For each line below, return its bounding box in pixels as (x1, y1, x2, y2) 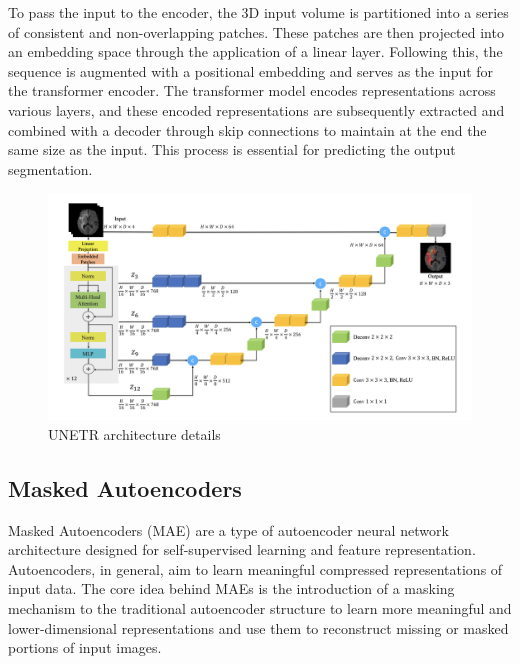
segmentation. (8, 158, 93, 179)
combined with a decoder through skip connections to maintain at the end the (8, 119, 487, 140)
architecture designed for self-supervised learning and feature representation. (8, 539, 476, 560)
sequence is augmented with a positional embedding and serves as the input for (8, 60, 494, 81)
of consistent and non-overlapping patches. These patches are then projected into (8, 21, 504, 42)
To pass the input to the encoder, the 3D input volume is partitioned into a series (8, 2, 509, 22)
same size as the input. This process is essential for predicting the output (8, 139, 456, 160)
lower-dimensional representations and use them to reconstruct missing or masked (8, 617, 509, 638)
